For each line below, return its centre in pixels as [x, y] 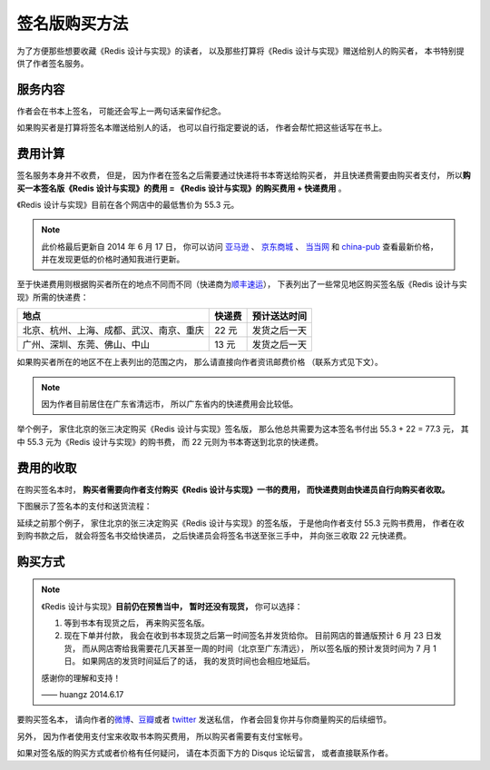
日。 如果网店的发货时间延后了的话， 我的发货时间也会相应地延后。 [189, 661]
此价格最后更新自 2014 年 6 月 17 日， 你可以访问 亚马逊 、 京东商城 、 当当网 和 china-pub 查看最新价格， [240, 246]
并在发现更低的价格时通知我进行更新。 [113, 260]
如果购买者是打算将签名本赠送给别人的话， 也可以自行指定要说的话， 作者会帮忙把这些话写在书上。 [202, 128]
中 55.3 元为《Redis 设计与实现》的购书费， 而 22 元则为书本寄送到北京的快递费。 [170, 441]
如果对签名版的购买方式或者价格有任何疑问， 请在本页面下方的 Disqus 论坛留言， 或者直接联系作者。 [205, 753]
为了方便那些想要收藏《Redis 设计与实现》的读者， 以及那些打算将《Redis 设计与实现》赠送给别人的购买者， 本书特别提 [240, 51]
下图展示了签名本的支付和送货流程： [84, 506]
